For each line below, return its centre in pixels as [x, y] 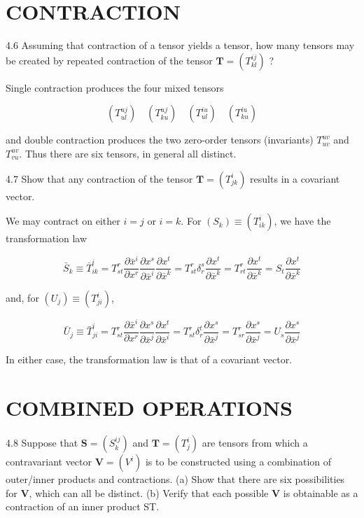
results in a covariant [295, 178]
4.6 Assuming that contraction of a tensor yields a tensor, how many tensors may [180, 45]
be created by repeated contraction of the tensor [109, 60]
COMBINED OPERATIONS [149, 408]
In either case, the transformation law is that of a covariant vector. [149, 359]
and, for [22, 298]
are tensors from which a [255, 443]
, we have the [302, 221]
